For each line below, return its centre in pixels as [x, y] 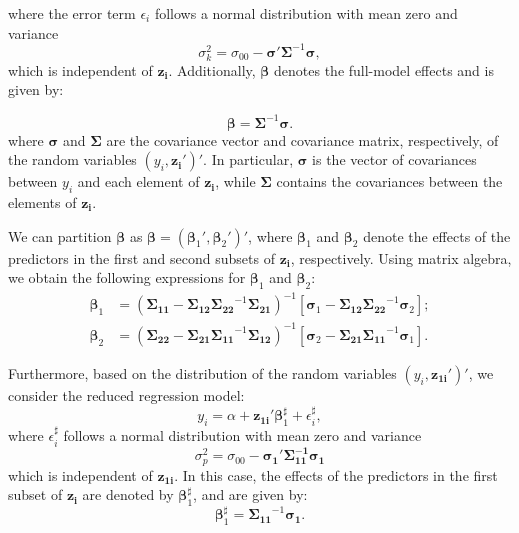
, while [235, 181]
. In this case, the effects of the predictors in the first [336, 474]
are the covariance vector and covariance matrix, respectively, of [302, 139]
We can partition [60, 235]
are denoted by [128, 494]
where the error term [72, 13]
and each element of [138, 181]
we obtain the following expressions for [127, 277]
